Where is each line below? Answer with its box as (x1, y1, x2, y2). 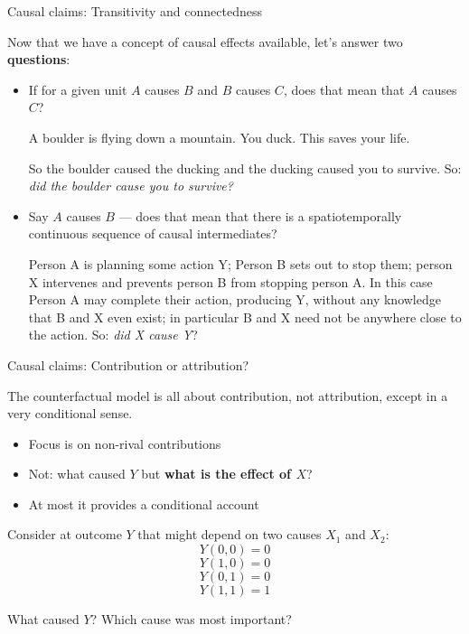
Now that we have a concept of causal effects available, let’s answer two (7, 32, 403, 51)
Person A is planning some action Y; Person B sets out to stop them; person (28, 254, 453, 273)
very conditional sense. (7, 404, 133, 423)
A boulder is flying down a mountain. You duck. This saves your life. (28, 127, 410, 146)
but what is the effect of (141, 464, 292, 483)
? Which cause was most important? (90, 610, 292, 629)
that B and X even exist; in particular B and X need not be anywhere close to (28, 307, 462, 326)
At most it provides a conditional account (28, 494, 259, 513)
